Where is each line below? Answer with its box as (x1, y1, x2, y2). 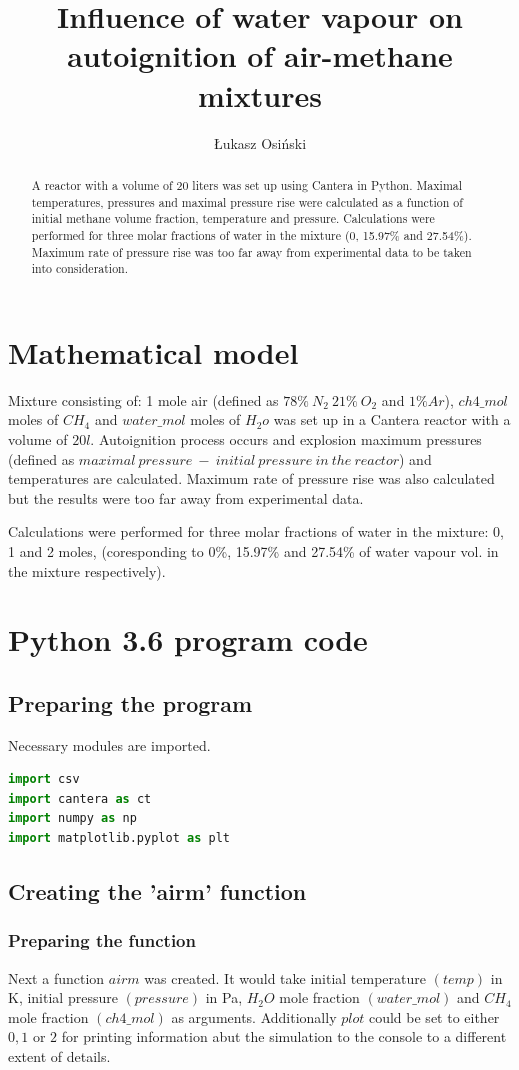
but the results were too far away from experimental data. (8, 487, 364, 508)
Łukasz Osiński (213, 132, 307, 153)
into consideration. (31, 260, 129, 277)
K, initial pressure (8, 987, 118, 1008)
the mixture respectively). (8, 560, 166, 581)
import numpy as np (8, 811, 137, 826)
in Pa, (205, 987, 243, 1008)
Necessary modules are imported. (8, 734, 211, 755)
